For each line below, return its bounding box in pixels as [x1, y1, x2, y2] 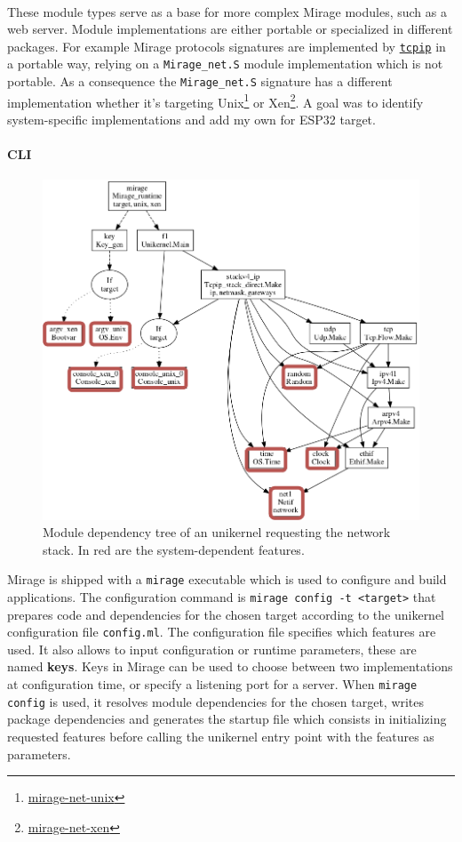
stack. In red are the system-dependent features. [43, 540, 305, 558]
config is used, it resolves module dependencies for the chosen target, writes [7, 692, 425, 710]
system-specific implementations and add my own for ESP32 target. [7, 110, 376, 128]
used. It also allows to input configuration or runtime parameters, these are [7, 639, 417, 658]
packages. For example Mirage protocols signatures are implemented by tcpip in [7, 36, 446, 55]
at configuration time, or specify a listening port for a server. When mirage [7, 675, 418, 694]
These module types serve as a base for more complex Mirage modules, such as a [7, 2, 447, 20]
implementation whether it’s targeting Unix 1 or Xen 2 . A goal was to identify [7, 90, 424, 111]
